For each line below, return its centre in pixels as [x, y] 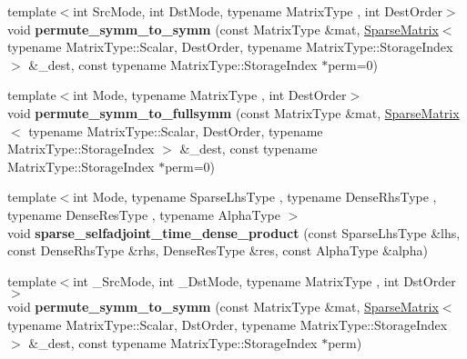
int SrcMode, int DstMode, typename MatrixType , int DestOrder [258, 11]
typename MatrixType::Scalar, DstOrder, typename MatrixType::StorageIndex [228, 324]
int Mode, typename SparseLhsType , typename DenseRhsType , [255, 197]
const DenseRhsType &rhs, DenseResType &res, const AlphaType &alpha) [218, 250]
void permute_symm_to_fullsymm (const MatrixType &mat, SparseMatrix [233, 112]
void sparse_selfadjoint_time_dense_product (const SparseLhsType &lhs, [234, 232]
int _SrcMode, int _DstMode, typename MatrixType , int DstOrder [264, 280]
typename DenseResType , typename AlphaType [144, 214]
